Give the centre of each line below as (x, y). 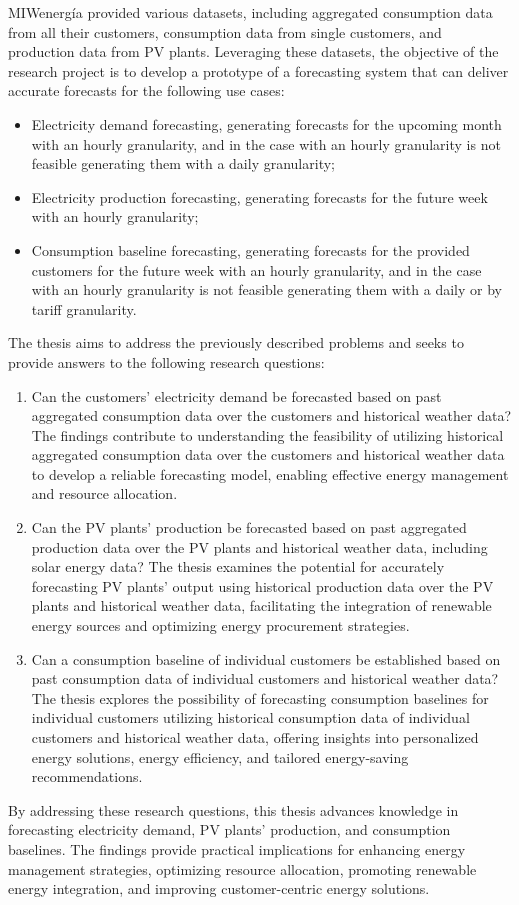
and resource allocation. (104, 493)
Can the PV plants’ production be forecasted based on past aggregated (249, 527)
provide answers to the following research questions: (166, 361)
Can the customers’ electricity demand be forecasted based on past (236, 395)
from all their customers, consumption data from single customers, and (225, 31)
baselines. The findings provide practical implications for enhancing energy (237, 848)
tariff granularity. (84, 308)
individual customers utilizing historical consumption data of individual (250, 717)
